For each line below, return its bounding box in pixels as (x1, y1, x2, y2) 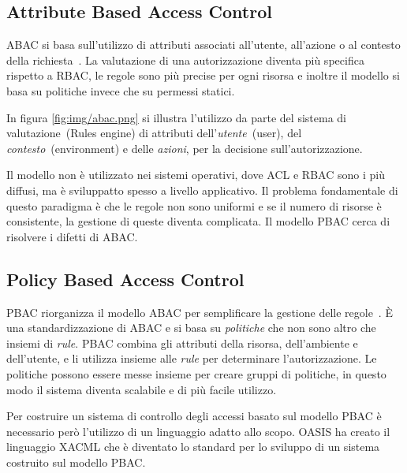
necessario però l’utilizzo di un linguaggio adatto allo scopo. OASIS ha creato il (6, 423, 390, 439)
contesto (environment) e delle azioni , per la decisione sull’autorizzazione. (6, 140, 363, 156)
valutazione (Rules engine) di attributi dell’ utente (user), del (6, 125, 302, 141)
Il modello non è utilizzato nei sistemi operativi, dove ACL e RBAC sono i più (6, 166, 385, 183)
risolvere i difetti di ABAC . (6, 228, 138, 244)
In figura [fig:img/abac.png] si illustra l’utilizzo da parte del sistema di (6, 109, 346, 125)
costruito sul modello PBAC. (6, 453, 146, 470)
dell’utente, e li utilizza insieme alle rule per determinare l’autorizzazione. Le (6, 350, 377, 367)
